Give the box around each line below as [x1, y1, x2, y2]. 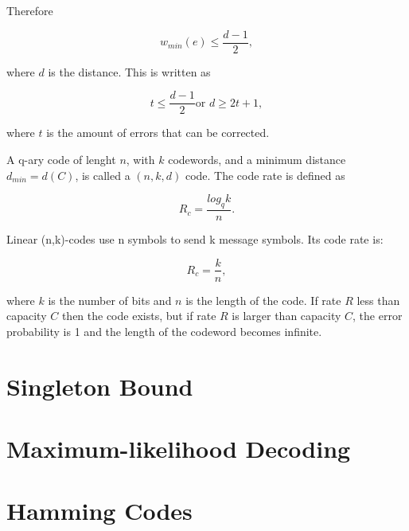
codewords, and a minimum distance [168, 150, 346, 167]
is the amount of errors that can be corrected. [46, 124, 270, 141]
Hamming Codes [6, 494, 193, 527]
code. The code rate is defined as [185, 166, 345, 183]
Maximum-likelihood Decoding [6, 431, 351, 464]
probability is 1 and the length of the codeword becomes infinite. [6, 322, 322, 339]
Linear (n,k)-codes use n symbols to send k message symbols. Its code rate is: [6, 230, 384, 247]
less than [356, 291, 400, 308]
